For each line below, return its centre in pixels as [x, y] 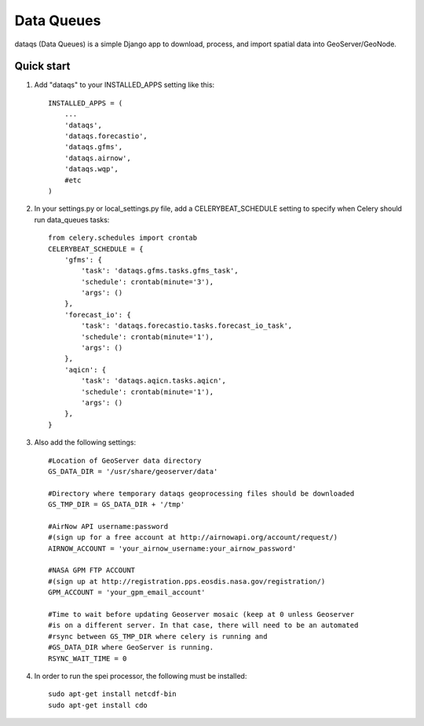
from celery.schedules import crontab [123, 238]
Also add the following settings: [85, 442]
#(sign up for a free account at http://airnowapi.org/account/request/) [193, 537]
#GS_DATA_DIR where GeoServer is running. [131, 647]
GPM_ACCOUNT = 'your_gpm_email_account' [127, 592]
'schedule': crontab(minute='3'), [148, 282]
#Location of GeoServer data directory [125, 460]
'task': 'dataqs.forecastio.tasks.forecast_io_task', [187, 326]
